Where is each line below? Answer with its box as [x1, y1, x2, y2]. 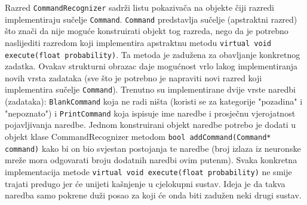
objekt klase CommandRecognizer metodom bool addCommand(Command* [5, 130, 271, 142]
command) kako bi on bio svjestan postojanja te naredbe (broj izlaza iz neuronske [5, 142, 301, 154]
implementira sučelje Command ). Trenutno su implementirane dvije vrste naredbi [5, 83, 296, 96]
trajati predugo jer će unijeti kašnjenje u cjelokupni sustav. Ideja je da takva [5, 177, 285, 189]
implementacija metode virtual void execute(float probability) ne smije [5, 165, 292, 178]
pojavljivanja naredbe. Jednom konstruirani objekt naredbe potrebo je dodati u [5, 118, 296, 131]
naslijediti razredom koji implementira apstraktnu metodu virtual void [5, 36, 271, 48]
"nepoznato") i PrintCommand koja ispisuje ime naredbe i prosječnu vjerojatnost [5, 106, 296, 119]
